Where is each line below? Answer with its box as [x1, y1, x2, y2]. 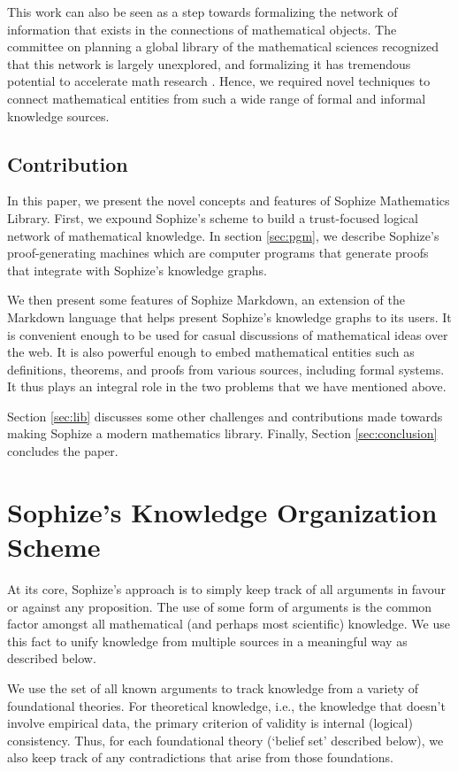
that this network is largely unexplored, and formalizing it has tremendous [7, 54, 411, 73]
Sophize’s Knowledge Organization [7, 493, 438, 529]
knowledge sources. [7, 106, 110, 125]
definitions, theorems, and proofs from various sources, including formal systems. [7, 359, 445, 378]
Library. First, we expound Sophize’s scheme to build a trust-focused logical [7, 208, 418, 227]
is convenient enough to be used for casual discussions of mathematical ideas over [7, 325, 448, 344]
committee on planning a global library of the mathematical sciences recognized [7, 37, 439, 56]
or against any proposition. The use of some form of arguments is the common [7, 597, 432, 615]
